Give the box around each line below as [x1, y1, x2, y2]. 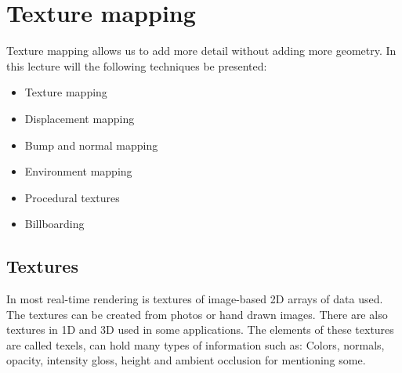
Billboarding [24, 215, 85, 232]
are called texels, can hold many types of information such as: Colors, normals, [6, 336, 385, 353]
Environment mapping [24, 163, 132, 179]
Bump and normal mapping [24, 136, 158, 153]
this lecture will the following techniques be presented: [6, 57, 267, 74]
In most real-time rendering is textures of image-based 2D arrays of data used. [6, 291, 383, 307]
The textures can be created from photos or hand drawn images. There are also [6, 306, 388, 322]
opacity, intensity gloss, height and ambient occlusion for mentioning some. [6, 352, 366, 368]
